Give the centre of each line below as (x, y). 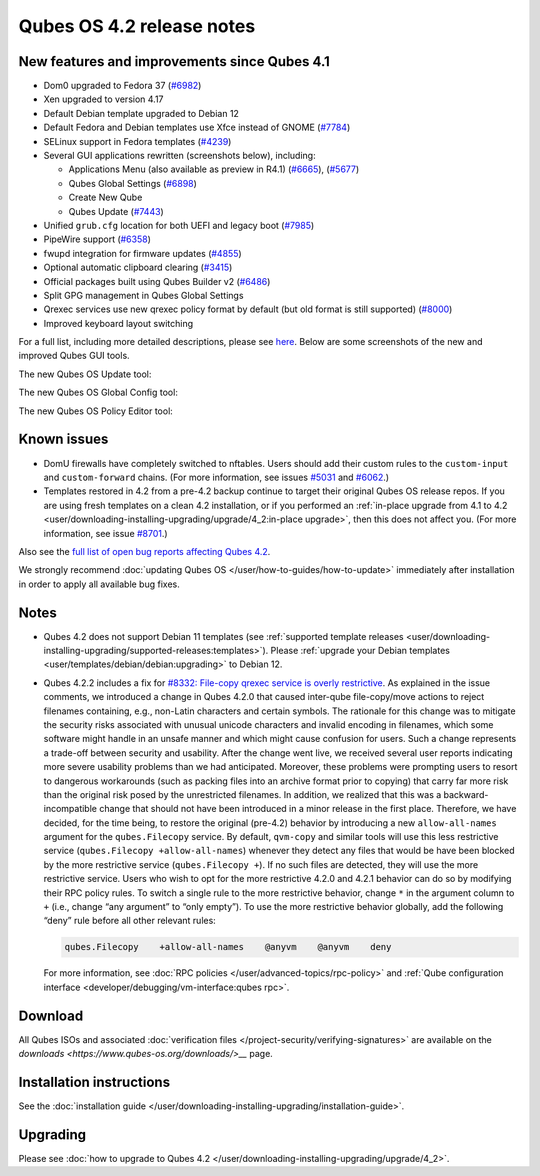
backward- (466, 794)
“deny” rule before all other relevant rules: (130, 921)
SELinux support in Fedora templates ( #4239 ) (137, 141)
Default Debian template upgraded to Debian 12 (141, 113)
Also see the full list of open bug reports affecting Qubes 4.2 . (144, 551)
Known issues (63, 439)
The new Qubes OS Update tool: (85, 374)
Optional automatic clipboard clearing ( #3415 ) (138, 267)
